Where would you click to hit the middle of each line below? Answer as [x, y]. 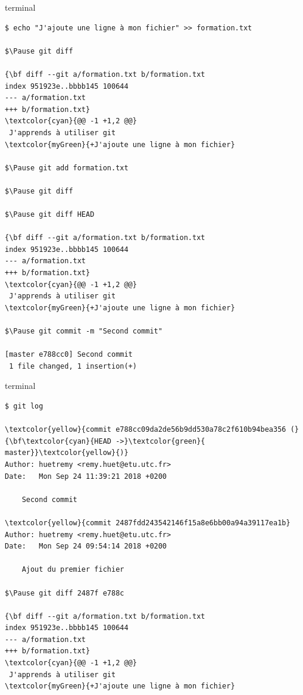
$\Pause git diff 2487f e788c [65, 593]
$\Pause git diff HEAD [50, 215]
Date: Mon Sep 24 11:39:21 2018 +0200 [86, 476]
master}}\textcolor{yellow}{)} [67, 453]
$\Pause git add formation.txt [67, 168]
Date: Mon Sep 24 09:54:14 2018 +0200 [86, 546]
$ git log [24, 406]
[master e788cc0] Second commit [69, 355]
